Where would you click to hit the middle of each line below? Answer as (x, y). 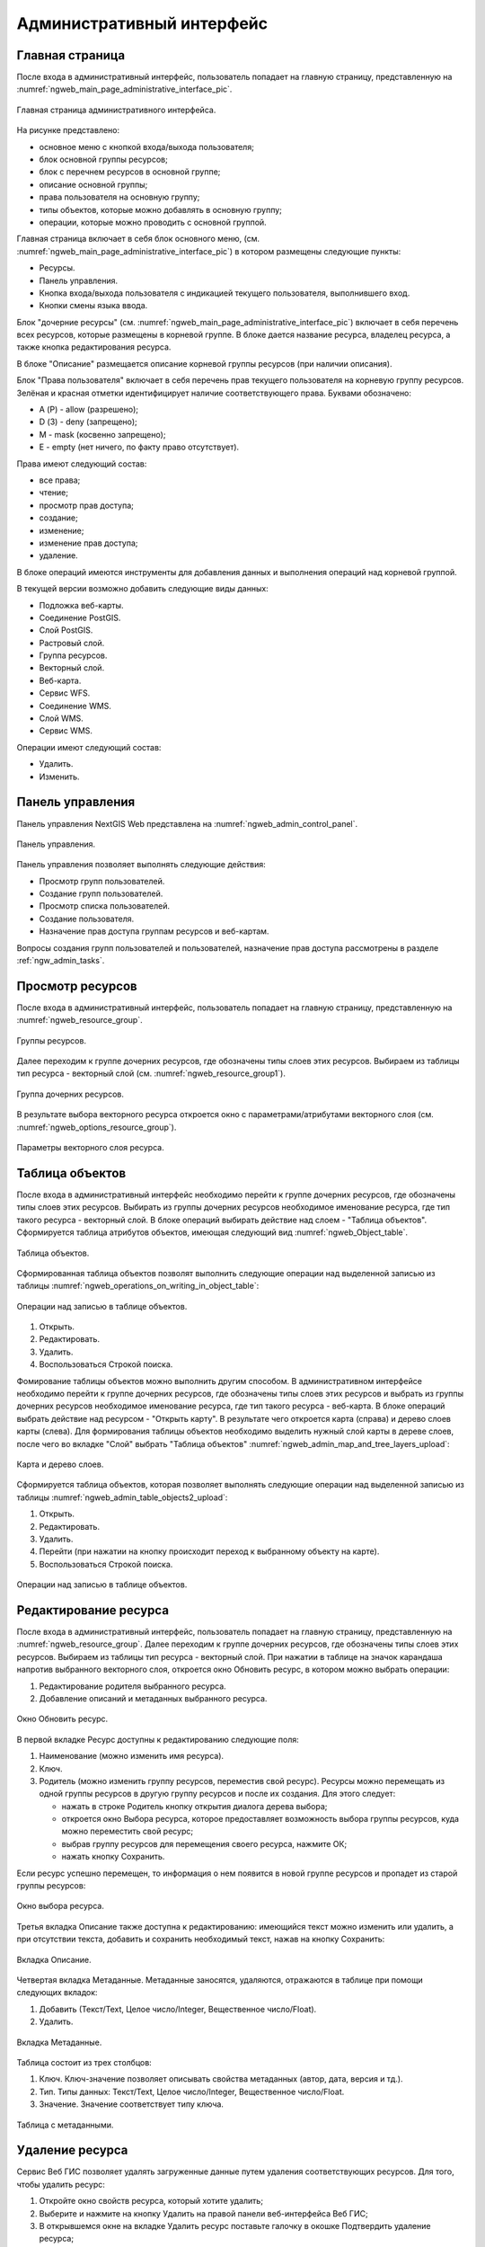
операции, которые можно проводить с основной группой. (153, 222)
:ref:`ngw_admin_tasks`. (61, 961)
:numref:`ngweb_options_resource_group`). (97, 1127)
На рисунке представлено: (68, 130)
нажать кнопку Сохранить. (113, 1857)
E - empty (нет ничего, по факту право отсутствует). (139, 447)
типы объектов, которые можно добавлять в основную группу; (161, 209)
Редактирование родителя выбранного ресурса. (132, 1686)
